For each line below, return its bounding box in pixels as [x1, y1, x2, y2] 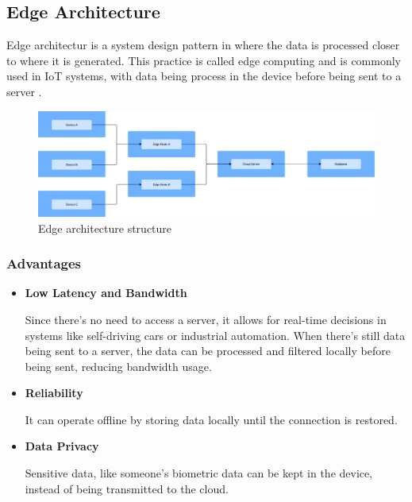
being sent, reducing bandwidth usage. [25, 357, 212, 374]
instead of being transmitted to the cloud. [25, 480, 229, 496]
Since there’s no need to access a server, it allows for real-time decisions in [25, 311, 387, 327]
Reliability [25, 384, 83, 401]
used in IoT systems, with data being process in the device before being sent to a [6, 68, 402, 84]
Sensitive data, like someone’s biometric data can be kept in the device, [25, 465, 373, 481]
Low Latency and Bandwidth [25, 284, 187, 301]
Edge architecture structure [38, 219, 172, 236]
